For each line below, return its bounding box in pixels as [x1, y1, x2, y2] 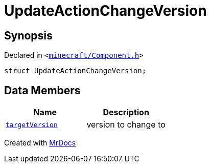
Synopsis [4, 29, 53, 42]
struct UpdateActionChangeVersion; [4, 67, 147, 75]
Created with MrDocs [4, 138, 76, 148]
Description [103, 107, 149, 118]
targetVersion [6, 120, 58, 129]
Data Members [4, 83, 81, 97]
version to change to [86, 119, 166, 130]
